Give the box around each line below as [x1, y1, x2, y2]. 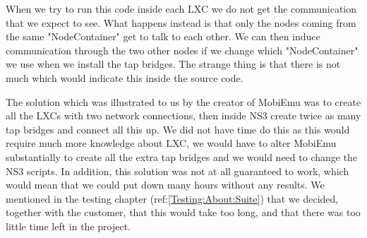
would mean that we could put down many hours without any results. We [6, 177, 325, 192]
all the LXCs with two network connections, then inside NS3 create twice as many [6, 108, 361, 123]
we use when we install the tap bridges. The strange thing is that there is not [6, 56, 341, 71]
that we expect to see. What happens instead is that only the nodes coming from [6, 15, 356, 30]
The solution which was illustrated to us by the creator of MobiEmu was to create [6, 94, 361, 109]
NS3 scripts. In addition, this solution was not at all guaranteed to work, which [6, 163, 349, 178]
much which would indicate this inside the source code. [6, 70, 243, 85]
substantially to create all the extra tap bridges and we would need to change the [6, 149, 358, 164]
